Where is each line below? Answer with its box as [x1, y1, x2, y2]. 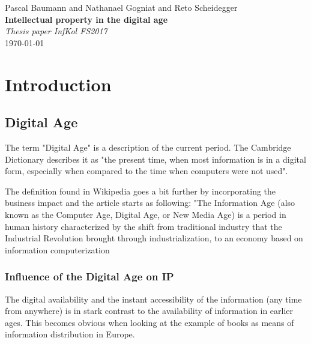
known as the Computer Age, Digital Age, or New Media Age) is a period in [5, 208, 286, 220]
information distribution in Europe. [5, 328, 135, 340]
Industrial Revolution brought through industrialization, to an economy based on [5, 232, 303, 244]
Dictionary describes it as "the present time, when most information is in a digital [5, 152, 306, 165]
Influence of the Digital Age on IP [5, 269, 174, 284]
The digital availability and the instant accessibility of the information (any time [5, 292, 302, 305]
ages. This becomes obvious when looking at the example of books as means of [5, 316, 294, 328]
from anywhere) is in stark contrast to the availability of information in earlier [5, 304, 294, 317]
